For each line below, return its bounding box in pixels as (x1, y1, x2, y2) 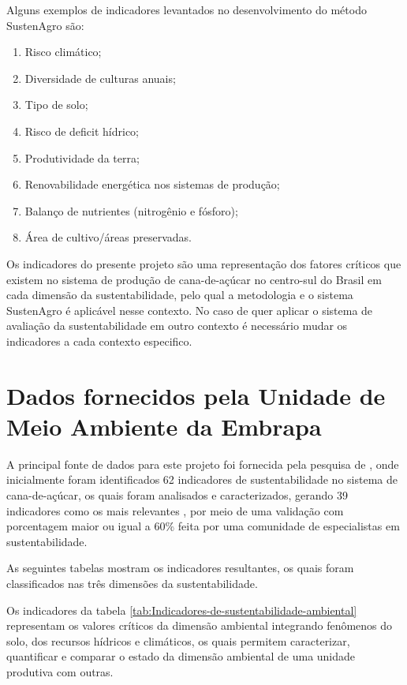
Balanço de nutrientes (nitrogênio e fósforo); (24, 202, 238, 219)
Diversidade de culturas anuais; (24, 69, 176, 86)
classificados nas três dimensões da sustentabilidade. (6, 575, 258, 591)
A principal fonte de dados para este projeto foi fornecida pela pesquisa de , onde (6, 455, 399, 472)
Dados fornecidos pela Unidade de (6, 379, 386, 411)
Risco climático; (24, 43, 102, 60)
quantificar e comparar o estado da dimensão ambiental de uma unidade (6, 648, 356, 664)
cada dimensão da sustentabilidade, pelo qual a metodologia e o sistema (6, 286, 353, 303)
